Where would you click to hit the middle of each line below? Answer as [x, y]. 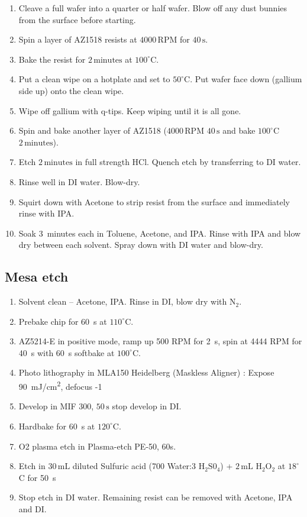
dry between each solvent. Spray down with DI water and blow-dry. [141, 245]
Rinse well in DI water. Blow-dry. [79, 181]
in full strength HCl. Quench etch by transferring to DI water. [188, 162]
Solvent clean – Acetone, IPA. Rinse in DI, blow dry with [123, 301]
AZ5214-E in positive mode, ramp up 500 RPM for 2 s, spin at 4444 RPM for [160, 341]
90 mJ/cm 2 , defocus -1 [60, 385]
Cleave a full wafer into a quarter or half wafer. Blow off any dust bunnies [153, 8]
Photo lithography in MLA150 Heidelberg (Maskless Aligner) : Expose [146, 372]
